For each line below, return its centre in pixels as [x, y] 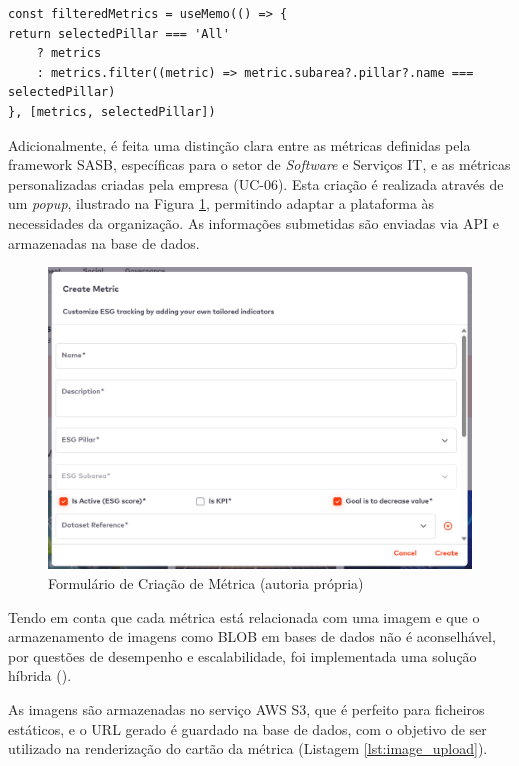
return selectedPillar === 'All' [119, 33]
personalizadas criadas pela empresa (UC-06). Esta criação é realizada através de [256, 183]
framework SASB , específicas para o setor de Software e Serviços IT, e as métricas [259, 164]
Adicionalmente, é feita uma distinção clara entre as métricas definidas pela [239, 144]
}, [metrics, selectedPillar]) [112, 111]
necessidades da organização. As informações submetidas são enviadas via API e [253, 222]
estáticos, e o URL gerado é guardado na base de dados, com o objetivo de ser [247, 728]
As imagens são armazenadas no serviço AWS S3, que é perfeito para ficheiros [246, 708]
